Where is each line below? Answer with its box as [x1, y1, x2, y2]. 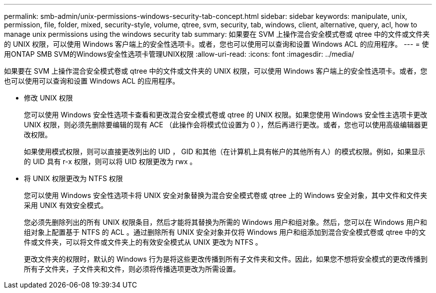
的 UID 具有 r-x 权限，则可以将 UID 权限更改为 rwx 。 [24, 157, 197, 166]
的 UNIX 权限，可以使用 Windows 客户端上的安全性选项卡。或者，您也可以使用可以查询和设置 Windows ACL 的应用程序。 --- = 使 [4, 40, 429, 48]
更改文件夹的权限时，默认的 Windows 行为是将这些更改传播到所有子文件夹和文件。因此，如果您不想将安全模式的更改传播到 [24, 255, 428, 263]
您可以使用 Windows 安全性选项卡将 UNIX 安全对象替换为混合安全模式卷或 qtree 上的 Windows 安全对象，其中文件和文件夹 [24, 191, 428, 199]
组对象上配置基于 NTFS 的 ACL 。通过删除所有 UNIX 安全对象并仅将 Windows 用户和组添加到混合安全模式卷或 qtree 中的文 [24, 228, 426, 236]
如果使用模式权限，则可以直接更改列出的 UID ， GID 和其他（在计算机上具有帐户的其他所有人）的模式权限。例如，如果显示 [24, 147, 426, 156]
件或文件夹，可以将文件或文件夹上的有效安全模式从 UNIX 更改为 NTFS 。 [24, 238, 262, 246]
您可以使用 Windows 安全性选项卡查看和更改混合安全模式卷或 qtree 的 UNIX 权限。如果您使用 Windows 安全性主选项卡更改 [24, 110, 428, 119]
